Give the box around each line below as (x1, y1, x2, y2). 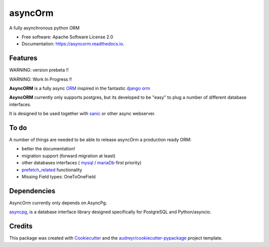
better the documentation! (21, 146, 76, 152)
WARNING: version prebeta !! (9, 67, 69, 73)
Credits (9, 222, 33, 231)
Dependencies (9, 187, 56, 195)
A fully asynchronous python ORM (9, 25, 80, 31)
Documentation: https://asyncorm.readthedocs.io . (21, 41, 125, 47)
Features (9, 54, 37, 62)
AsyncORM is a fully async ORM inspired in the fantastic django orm (9, 85, 150, 92)
